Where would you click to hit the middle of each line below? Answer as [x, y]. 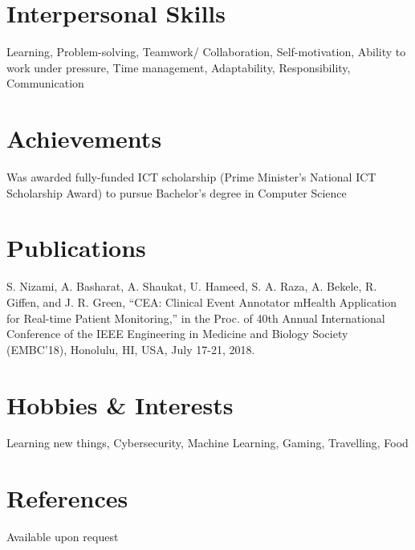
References [67, 498]
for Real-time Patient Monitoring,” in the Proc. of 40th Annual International [196, 318]
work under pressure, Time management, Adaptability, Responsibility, [179, 67]
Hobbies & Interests [120, 404]
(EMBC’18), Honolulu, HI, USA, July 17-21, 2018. [131, 349]
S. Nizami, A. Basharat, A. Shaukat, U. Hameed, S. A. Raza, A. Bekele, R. [192, 286]
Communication [45, 83]
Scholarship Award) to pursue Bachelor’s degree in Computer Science [177, 192]
